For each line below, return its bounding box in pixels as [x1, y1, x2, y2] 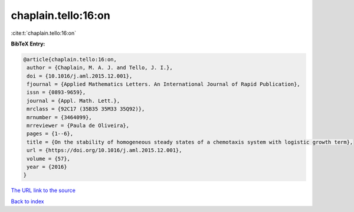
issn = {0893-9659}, [27, 89, 86, 96]
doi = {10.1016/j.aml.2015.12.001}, [27, 73, 133, 79]
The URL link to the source [11, 187, 76, 194]
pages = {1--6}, [27, 131, 74, 137]
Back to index [11, 198, 44, 205]
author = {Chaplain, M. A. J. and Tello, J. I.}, [27, 64, 173, 71]
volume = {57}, [27, 155, 71, 162]
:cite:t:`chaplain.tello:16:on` [11, 30, 77, 37]
